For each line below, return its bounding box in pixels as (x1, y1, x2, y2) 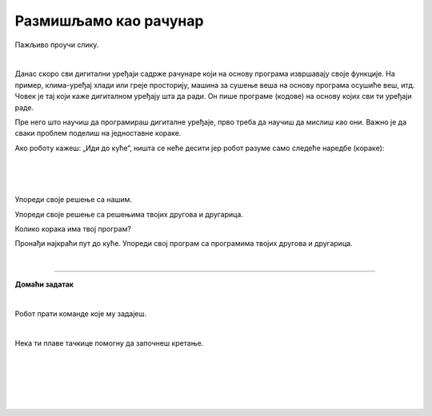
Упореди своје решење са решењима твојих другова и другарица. (14, 209, 244, 219)
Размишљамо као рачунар (14, 12, 204, 30)
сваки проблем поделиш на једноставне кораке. (14, 129, 182, 138)
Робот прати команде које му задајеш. (14, 308, 147, 319)
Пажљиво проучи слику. (14, 40, 99, 50)
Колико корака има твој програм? (14, 224, 132, 234)
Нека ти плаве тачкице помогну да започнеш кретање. (14, 338, 204, 347)
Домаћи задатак (14, 279, 74, 289)
